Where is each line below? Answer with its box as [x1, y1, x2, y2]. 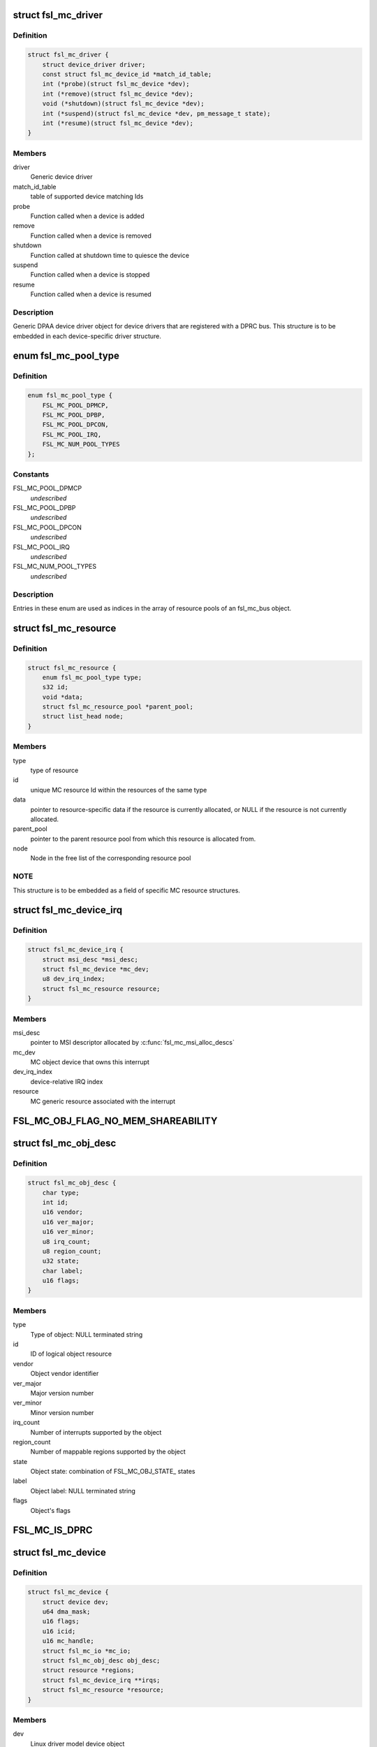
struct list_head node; [42, 713, 124, 720]
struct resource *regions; [42, 1667, 135, 1674]
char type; [42, 1189, 80, 1196]
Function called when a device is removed [30, 231, 151, 240]
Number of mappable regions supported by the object [30, 1447, 186, 1456]
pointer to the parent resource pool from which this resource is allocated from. [30, 834, 256, 843]
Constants [13, 469, 50, 479]
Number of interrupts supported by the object [30, 1428, 162, 1436]
